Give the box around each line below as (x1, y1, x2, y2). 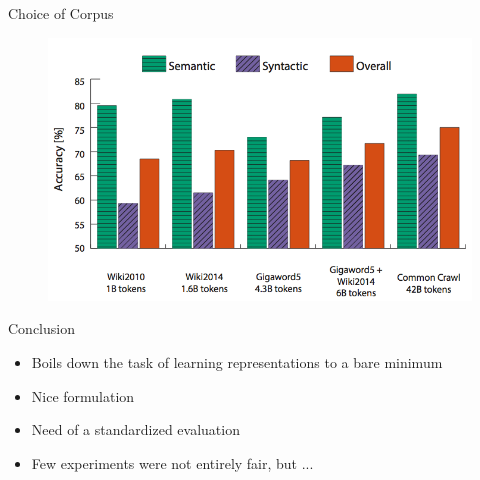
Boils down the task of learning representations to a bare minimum (31, 351, 443, 372)
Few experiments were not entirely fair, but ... (31, 452, 314, 473)
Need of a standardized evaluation (31, 419, 240, 440)
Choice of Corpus (8, 3, 114, 23)
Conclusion (8, 318, 75, 339)
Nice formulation (31, 385, 135, 406)
